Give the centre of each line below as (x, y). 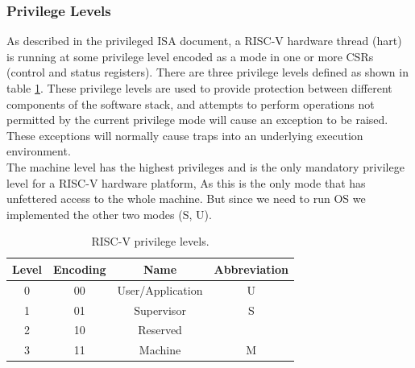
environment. (39, 151)
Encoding (79, 269)
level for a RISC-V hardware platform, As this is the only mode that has (186, 182)
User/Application (160, 289)
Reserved (160, 330)
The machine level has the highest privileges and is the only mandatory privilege (205, 166)
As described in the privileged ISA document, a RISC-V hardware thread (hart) (204, 41)
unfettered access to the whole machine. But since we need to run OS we (186, 198)
